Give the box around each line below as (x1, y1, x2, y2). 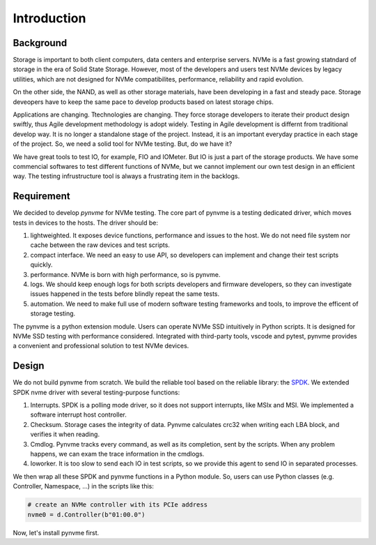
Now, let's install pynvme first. (13, 528, 100, 537)
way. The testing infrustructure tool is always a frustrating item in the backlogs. (13, 172, 240, 181)
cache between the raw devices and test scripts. (30, 241, 171, 249)
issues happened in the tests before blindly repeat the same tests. (30, 290, 220, 298)
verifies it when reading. (30, 430, 100, 439)
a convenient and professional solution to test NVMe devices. (13, 342, 189, 350)
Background (13, 37, 68, 49)
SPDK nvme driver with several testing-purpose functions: (13, 388, 180, 396)
